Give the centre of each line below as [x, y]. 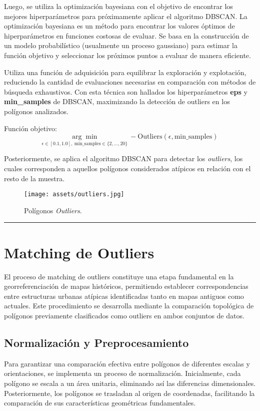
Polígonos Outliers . [53, 210]
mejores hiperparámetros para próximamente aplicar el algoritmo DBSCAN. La [126, 16]
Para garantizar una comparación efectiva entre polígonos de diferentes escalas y [127, 363]
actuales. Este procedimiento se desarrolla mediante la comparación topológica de [129, 306]
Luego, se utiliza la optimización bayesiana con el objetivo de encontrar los [118, 6]
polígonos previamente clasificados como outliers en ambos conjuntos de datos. [124, 315]
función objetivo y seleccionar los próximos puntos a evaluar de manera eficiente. [127, 55]
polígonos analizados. [36, 111]
